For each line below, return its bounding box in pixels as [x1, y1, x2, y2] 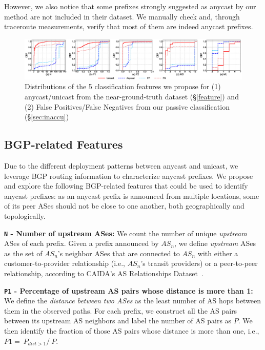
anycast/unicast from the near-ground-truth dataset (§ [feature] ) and [25, 91, 239, 102]
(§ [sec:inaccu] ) [25, 111, 69, 122]
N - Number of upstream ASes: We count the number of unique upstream [4, 228, 247, 238]
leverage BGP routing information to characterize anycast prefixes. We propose [4, 170, 253, 181]
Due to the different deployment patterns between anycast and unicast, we [4, 160, 238, 171]
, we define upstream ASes [174, 238, 256, 249]
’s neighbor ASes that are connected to [57, 248, 180, 258]
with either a [197, 248, 238, 258]
